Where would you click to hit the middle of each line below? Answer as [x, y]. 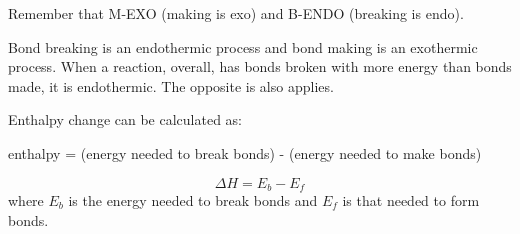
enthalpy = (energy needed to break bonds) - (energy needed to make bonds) [245, 152]
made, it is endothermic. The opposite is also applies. [171, 85]
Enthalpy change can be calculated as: [125, 119]
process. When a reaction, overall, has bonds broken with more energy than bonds [260, 66]
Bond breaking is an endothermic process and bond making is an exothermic [243, 46]
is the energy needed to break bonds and [193, 200]
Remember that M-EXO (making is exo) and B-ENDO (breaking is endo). [236, 13]
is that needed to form [411, 200]
